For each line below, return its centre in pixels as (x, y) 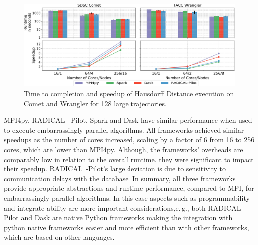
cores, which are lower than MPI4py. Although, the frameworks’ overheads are (124, 149)
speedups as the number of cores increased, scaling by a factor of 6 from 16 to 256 (129, 139)
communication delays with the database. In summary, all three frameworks (120, 178)
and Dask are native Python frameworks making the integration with (127, 217)
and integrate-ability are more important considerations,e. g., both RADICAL (123, 207)
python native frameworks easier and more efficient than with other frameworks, (127, 227)
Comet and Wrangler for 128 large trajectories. (95, 103)
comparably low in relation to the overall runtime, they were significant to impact (129, 159)
